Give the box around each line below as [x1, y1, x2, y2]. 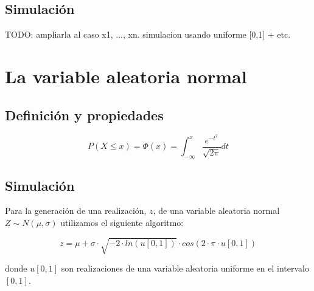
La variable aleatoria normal [5, 63, 247, 88]
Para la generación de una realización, [5, 204, 147, 217]
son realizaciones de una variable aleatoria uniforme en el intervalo [61, 262, 309, 275]
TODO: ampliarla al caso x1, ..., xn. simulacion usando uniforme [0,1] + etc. [5, 28, 291, 41]
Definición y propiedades [5, 105, 164, 124]
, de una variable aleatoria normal [153, 204, 280, 217]
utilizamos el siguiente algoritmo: [60, 216, 184, 229]
